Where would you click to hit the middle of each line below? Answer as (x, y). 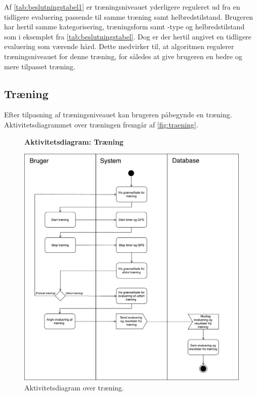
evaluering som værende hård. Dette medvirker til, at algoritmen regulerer (119, 46)
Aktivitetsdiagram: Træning (74, 141)
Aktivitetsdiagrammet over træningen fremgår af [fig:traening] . (101, 124)
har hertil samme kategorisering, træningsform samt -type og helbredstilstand (124, 27)
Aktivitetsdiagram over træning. (74, 387)
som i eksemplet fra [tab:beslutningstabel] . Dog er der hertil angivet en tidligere (128, 36)
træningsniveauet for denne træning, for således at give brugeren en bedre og (123, 56)
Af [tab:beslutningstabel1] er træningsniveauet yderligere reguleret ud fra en (122, 7)
